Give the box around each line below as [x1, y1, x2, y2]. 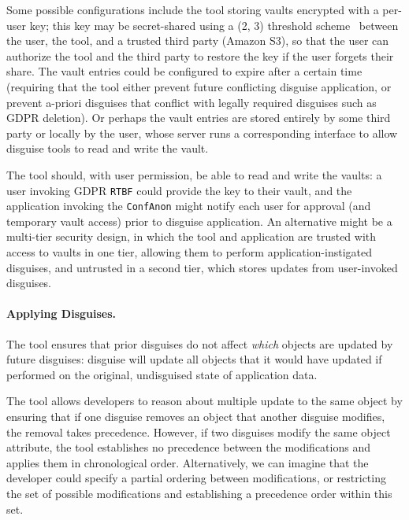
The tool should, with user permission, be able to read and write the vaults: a [6, 166, 382, 183]
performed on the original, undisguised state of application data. [6, 366, 318, 382]
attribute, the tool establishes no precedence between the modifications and [6, 439, 370, 455]
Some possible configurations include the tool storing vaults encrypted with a [6, 2, 379, 17]
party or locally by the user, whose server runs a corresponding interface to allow [6, 124, 398, 141]
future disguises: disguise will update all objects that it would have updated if [6, 351, 382, 367]
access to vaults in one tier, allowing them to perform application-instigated [6, 244, 372, 260]
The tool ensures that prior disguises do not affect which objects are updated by [6, 335, 393, 352]
